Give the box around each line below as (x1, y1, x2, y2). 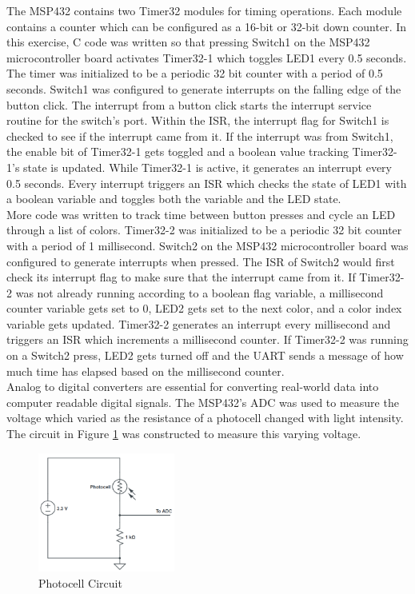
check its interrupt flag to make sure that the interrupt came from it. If (6, 269, 356, 285)
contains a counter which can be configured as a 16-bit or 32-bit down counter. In (6, 18, 407, 34)
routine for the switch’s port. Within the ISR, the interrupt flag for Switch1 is (6, 112, 389, 129)
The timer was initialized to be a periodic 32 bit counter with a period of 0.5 (6, 65, 383, 82)
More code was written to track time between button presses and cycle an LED (6, 205, 396, 222)
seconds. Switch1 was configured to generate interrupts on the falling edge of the (6, 80, 401, 97)
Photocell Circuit (38, 574, 122, 591)
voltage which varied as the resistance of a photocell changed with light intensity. (6, 409, 404, 426)
